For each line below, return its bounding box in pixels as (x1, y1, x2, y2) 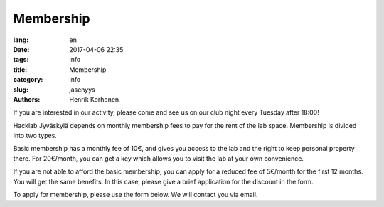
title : (13, 65, 28, 74)
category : (13, 75, 43, 84)
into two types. (13, 132, 57, 140)
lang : (13, 36, 29, 44)
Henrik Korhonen (69, 95, 119, 103)
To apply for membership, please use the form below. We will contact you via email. (13, 191, 258, 199)
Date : (13, 45, 30, 53)
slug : (13, 85, 28, 94)
